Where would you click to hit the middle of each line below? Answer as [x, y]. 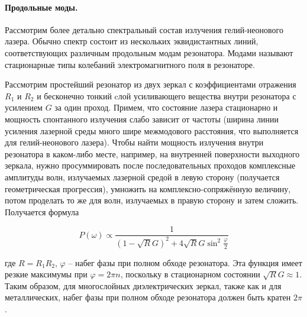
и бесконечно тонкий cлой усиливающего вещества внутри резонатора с [167, 96]
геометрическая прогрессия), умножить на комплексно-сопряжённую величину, [148, 188]
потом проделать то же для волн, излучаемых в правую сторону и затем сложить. [152, 200]
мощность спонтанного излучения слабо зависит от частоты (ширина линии [142, 119]
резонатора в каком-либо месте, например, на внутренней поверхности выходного [152, 153]
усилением [24, 107]
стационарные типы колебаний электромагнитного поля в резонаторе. [130, 64]
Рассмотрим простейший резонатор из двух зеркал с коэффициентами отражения [151, 84]
